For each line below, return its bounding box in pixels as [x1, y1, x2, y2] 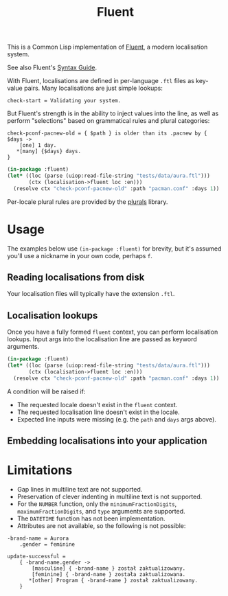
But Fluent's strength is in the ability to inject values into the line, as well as [7, 109, 219, 117]
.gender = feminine [19, 541, 76, 548]
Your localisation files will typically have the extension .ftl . [7, 290, 175, 298]
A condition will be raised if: [7, 387, 86, 396]
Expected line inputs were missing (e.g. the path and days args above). [16, 415, 216, 423]
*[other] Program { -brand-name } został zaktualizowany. [28, 577, 198, 584]
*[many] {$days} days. [16, 148, 81, 155]
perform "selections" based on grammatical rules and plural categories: [7, 117, 210, 125]
